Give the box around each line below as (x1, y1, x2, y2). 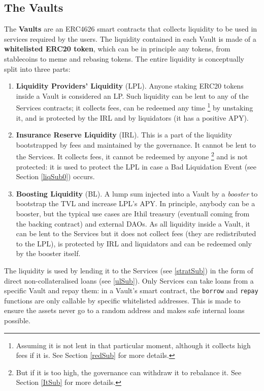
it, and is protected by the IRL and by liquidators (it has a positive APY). (16, 112, 249, 123)
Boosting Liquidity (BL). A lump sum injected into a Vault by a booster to (16, 188, 258, 199)
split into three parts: (4, 63, 71, 74)
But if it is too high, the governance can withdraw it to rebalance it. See (16, 367, 242, 377)
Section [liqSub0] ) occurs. (16, 171, 95, 182)
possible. (4, 315, 30, 326)
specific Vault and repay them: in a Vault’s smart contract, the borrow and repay (4, 285, 258, 296)
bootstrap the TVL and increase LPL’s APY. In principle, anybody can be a (16, 198, 255, 209)
